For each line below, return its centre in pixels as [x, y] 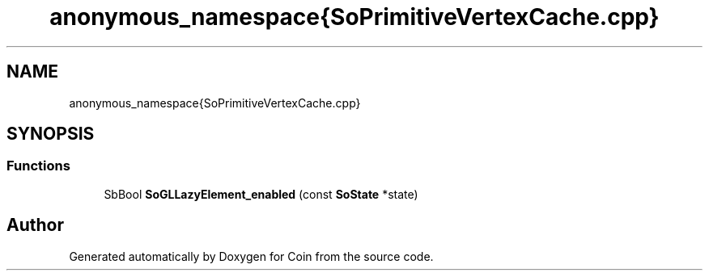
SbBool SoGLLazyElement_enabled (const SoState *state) [261, 194]
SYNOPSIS [51, 134]
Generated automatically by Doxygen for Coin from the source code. [251, 256]
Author [35, 225]
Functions [38, 166]
